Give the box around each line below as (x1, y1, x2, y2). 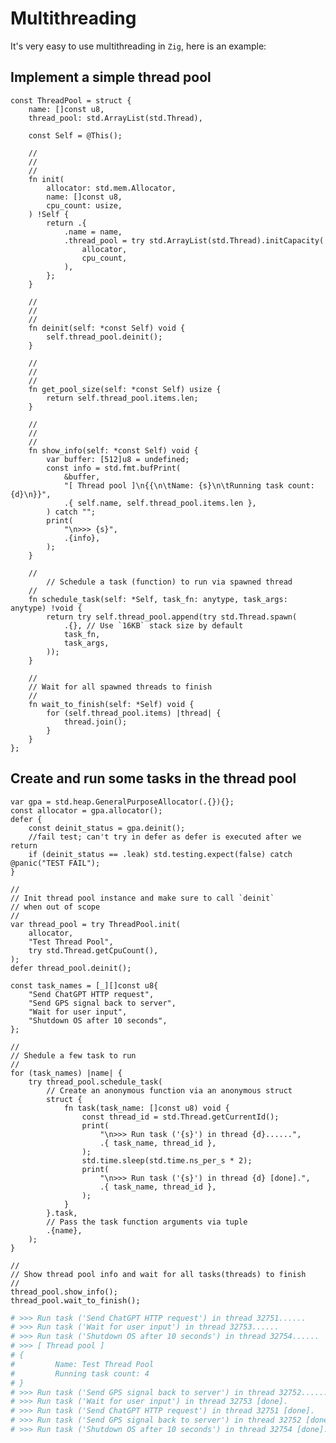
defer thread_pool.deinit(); (10, 963, 132, 973)
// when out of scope (10, 902, 101, 912)
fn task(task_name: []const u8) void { (63, 1103, 230, 1113)
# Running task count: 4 (10, 1368, 150, 1379)
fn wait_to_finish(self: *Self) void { (28, 699, 195, 709)
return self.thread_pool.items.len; (46, 393, 199, 403)
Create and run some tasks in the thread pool (10, 770, 297, 787)
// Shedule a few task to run (10, 1050, 137, 1061)
